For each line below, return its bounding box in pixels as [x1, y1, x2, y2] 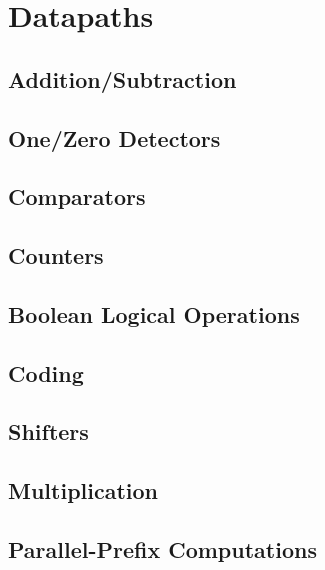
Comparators [8, 181, 146, 212]
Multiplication [8, 475, 159, 506]
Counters [8, 240, 104, 271]
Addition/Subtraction [8, 63, 237, 94]
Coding [8, 357, 84, 388]
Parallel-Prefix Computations [8, 534, 317, 565]
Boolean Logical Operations [8, 298, 300, 329]
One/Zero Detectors [8, 122, 221, 153]
